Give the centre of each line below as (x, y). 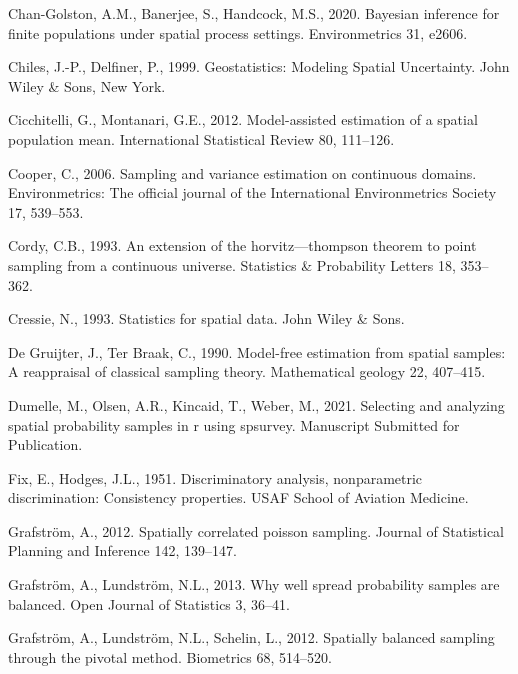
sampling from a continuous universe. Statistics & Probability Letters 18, (232, 264)
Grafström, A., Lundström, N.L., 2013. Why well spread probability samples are (254, 584)
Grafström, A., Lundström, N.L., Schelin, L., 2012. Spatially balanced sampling (251, 637)
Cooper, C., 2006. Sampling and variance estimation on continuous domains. (242, 172)
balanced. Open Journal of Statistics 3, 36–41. (149, 603)
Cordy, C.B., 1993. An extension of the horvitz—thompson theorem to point (242, 245)
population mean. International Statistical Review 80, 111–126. (201, 138)
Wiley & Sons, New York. (87, 85)
